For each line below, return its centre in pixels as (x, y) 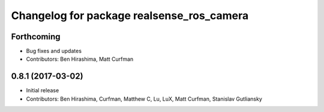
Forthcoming (36, 37)
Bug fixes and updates (54, 51)
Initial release (43, 91)
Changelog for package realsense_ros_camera (130, 15)
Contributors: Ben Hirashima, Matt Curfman (80, 59)
